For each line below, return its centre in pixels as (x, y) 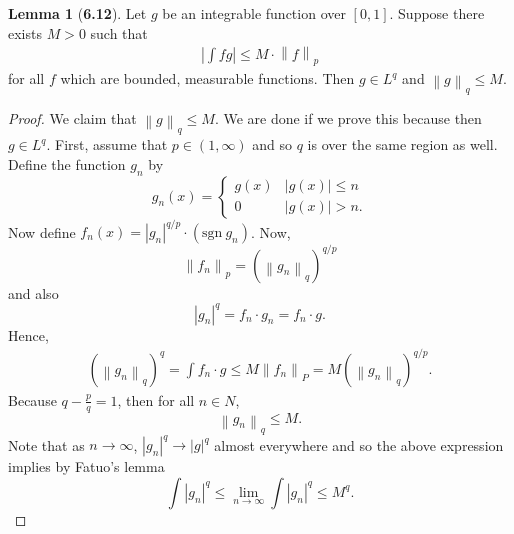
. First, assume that (107, 144)
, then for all (156, 399)
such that (119, 32)
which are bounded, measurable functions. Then (207, 78)
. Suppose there (437, 13)
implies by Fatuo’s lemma (86, 466)
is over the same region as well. (402, 144)
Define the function (67, 163)
